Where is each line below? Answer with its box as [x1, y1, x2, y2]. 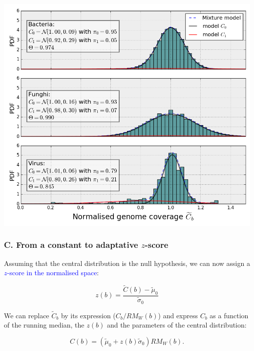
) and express [158, 310, 198, 320]
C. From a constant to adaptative [4, 239, 138, 251]
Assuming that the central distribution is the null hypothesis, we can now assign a [4, 258, 250, 268]
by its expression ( [61, 310, 116, 320]
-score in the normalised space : [7, 267, 99, 278]
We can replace [4, 310, 49, 320]
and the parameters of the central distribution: [106, 320, 247, 330]
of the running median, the [4, 320, 85, 330]
